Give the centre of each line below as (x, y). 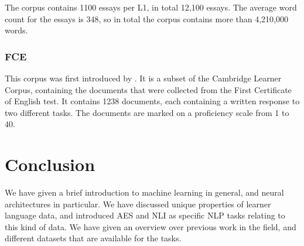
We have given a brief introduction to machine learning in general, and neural (144, 192)
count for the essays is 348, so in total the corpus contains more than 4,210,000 (147, 18)
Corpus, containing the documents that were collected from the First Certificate (148, 89)
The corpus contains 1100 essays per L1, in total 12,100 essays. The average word (151, 7)
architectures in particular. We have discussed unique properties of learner (138, 204)
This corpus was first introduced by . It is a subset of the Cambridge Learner (143, 78)
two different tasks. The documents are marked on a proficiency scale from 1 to (147, 112)
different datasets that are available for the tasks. (93, 238)
